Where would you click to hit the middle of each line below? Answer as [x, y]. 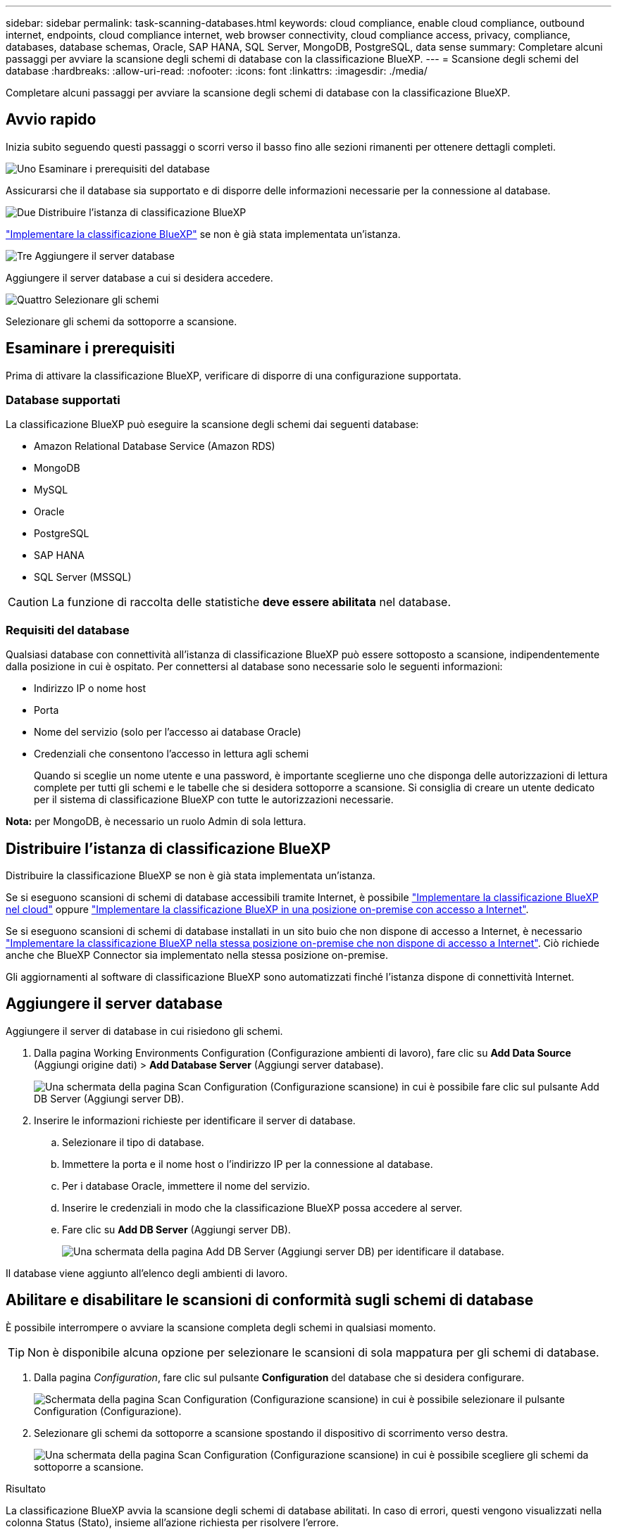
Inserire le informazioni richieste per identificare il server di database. [195, 1120]
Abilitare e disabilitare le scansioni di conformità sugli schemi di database [270, 1300]
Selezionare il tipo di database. [133, 1142]
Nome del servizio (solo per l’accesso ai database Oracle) [168, 732]
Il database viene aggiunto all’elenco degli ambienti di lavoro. [147, 1273]
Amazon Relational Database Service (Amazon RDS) [155, 446]
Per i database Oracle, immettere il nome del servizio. [186, 1186]
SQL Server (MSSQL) [83, 577]
